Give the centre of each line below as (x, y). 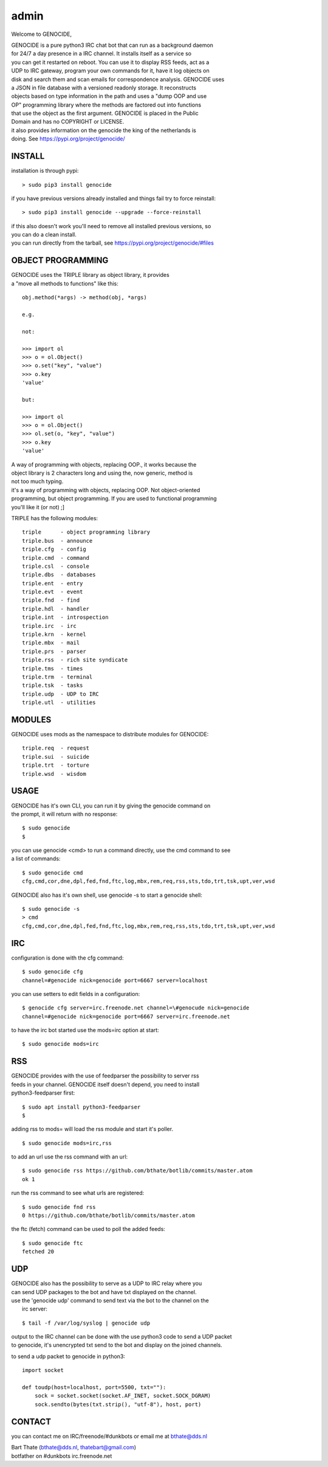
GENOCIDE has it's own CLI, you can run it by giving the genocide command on (111, 806)
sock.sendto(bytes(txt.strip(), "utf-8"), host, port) (118, 1404)
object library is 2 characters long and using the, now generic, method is (102, 473)
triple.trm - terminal (57, 677)
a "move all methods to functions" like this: (65, 284)
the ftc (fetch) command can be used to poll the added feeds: (88, 1229)
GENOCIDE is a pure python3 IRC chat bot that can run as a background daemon (112, 45)
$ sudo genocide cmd (53, 873)
